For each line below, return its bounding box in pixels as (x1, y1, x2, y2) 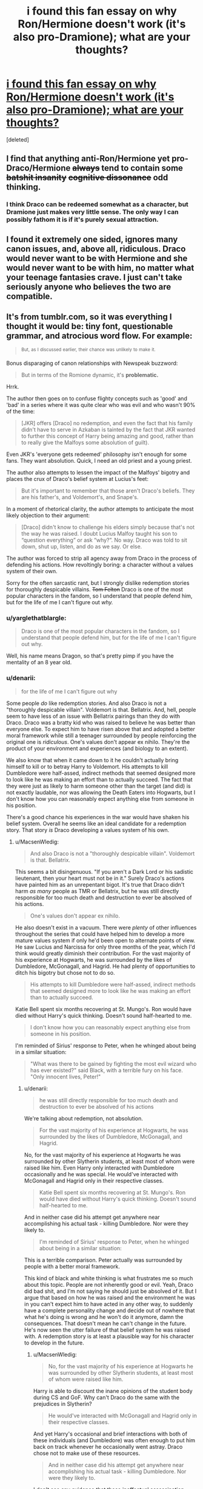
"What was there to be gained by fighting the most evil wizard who (30, 1060, 197, 1067)
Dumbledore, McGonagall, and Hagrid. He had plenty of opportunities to (15, 963, 196, 970)
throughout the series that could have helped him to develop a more (15, 930, 185, 938)
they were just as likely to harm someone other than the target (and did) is (6, 782, 191, 789)
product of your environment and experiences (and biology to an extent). (6, 744, 188, 752)
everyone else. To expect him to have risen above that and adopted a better (6, 725, 196, 732)
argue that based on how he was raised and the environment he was (24, 1293, 196, 1301)
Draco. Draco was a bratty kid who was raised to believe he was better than (6, 718, 196, 726)
